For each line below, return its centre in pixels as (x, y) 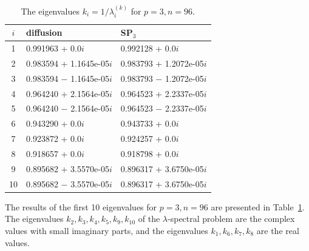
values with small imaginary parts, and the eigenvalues (107, 230)
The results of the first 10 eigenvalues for (81, 206)
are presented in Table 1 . (258, 206)
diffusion (44, 32)
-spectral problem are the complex (231, 219)
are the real (278, 230)
